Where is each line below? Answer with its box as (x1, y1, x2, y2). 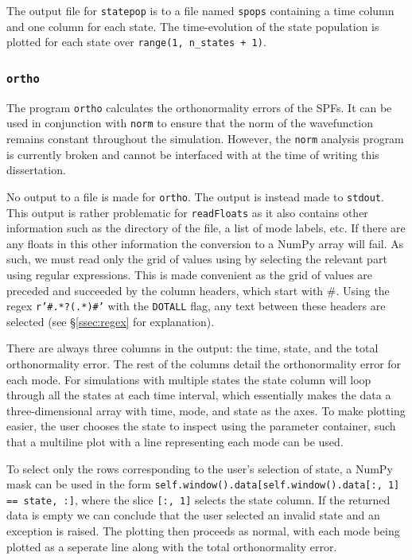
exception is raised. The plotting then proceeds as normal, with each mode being (6, 523, 400, 539)
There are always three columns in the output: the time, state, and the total (6, 340, 379, 356)
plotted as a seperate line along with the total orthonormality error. (6, 538, 337, 554)
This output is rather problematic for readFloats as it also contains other (6, 204, 368, 220)
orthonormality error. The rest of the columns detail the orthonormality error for (6, 355, 402, 371)
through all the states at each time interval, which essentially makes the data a (6, 387, 391, 403)
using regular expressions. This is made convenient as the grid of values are (6, 266, 373, 282)
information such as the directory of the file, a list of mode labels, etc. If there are (6, 220, 406, 236)
